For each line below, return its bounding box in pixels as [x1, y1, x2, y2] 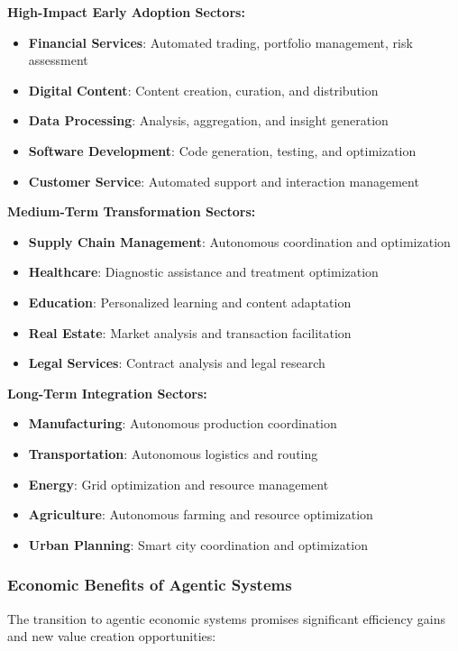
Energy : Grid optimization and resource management [28, 474, 329, 493]
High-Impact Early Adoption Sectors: [7, 3, 245, 21]
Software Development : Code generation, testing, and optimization [28, 141, 417, 160]
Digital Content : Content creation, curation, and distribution [28, 80, 379, 99]
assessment [28, 50, 88, 69]
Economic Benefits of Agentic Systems [7, 573, 292, 596]
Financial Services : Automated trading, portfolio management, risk [28, 32, 413, 51]
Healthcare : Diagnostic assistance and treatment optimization [28, 262, 379, 281]
